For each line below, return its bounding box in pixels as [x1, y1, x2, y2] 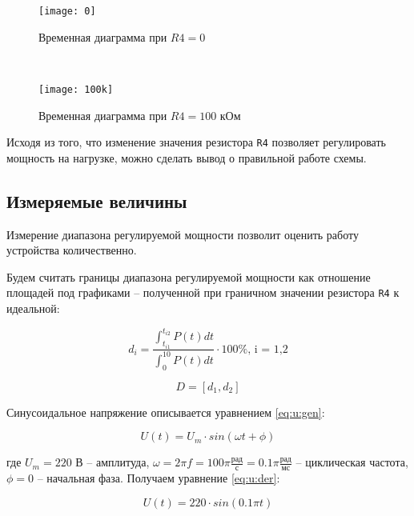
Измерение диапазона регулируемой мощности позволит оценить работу [6, 226, 359, 242]
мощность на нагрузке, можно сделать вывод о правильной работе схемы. [6, 149, 367, 166]
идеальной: [6, 299, 60, 316]
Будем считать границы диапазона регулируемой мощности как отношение [6, 268, 371, 285]
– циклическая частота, [295, 454, 408, 470]
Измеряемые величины [6, 188, 187, 213]
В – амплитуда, [75, 454, 150, 470]
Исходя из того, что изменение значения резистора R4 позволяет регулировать [6, 134, 386, 150]
